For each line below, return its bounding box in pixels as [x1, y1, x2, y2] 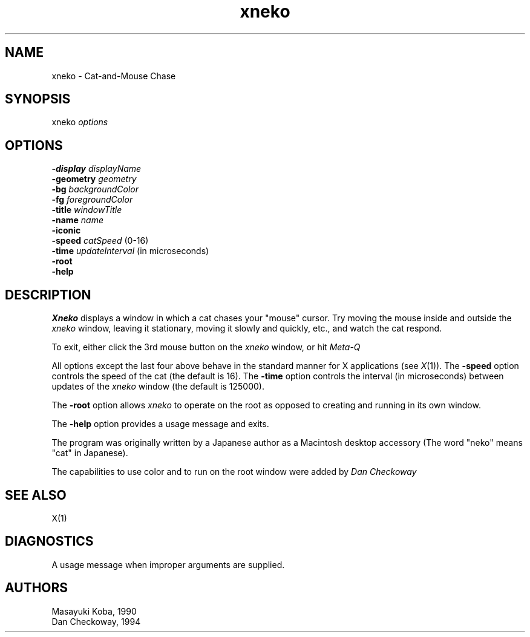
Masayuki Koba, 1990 [51, 606, 137, 616]
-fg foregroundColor [51, 194, 133, 205]
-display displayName [51, 163, 142, 174]
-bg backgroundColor [51, 184, 139, 195]
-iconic [51, 225, 81, 236]
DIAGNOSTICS [5, 534, 94, 549]
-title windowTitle [51, 204, 122, 215]
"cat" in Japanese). [51, 448, 128, 459]
